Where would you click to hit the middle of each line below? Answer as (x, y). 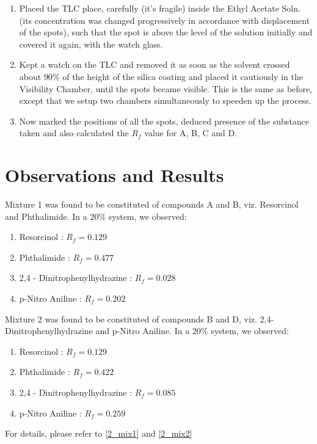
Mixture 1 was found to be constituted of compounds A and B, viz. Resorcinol (152, 204)
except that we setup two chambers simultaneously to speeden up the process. (165, 100)
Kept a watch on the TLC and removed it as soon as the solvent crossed (155, 64)
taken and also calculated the (74, 133)
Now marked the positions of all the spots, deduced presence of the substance (164, 121)
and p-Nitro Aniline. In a (143, 331)
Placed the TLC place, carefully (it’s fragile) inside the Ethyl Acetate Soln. (160, 8)
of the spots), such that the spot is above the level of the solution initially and (166, 32)
